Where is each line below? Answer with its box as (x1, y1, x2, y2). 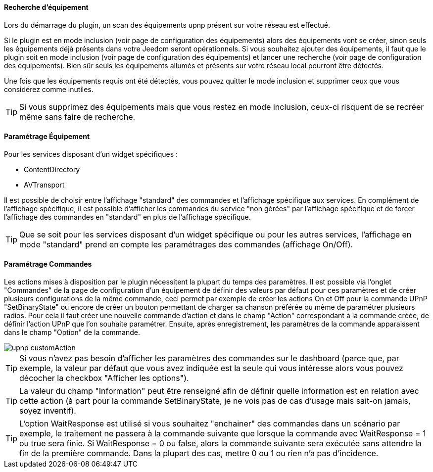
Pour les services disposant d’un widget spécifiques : (4, 149, 178, 158)
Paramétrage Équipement (4, 132, 90, 141)
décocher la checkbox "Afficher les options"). (19, 373, 189, 383)
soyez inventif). (19, 406, 76, 416)
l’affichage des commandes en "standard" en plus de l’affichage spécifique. (4, 212, 251, 221)
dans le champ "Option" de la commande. (4, 328, 141, 337)
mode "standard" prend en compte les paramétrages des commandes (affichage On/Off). (19, 239, 353, 249)
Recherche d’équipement (4, 3, 89, 11)
